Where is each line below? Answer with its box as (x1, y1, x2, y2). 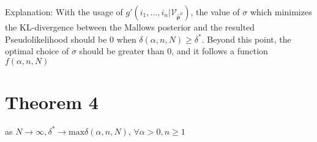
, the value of (190, 5, 240, 18)
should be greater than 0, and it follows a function (79, 44, 268, 57)
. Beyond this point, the (201, 32, 291, 45)
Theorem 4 (5, 89, 99, 114)
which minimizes (250, 5, 312, 18)
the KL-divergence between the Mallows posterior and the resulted (5, 21, 255, 33)
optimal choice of (5, 44, 69, 57)
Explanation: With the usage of (5, 5, 123, 18)
